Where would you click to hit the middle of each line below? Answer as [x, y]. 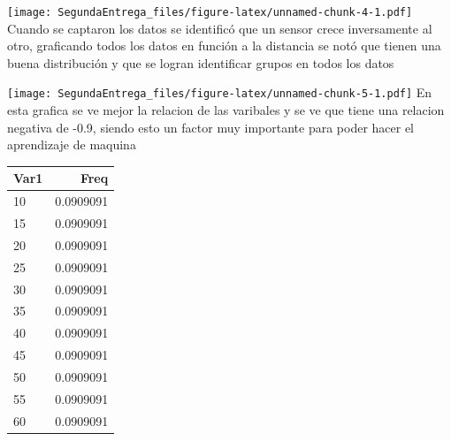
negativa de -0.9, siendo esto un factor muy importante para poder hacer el [211, 127]
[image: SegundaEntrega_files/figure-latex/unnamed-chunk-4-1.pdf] [210, 12]
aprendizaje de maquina [72, 144]
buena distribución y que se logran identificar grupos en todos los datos [201, 62]
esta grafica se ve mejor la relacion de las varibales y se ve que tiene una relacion [226, 110]
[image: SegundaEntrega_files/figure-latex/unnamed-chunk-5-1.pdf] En [220, 92]
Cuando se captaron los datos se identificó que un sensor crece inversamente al [220, 28]
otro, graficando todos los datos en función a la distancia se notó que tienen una [224, 46]
